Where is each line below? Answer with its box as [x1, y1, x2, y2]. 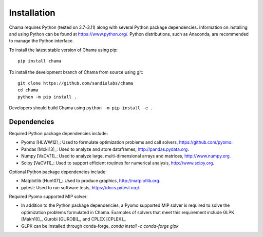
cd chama [18, 87, 38, 93]
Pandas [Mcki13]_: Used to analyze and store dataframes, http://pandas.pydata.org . [21, 146, 189, 152]
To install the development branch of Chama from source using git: [9, 69, 143, 75]
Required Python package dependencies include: [9, 130, 108, 136]
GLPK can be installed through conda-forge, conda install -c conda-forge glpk [21, 223, 179, 229]
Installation [9, 7, 56, 18]
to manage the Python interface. [9, 38, 74, 44]
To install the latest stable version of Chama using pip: [9, 47, 118, 53]
